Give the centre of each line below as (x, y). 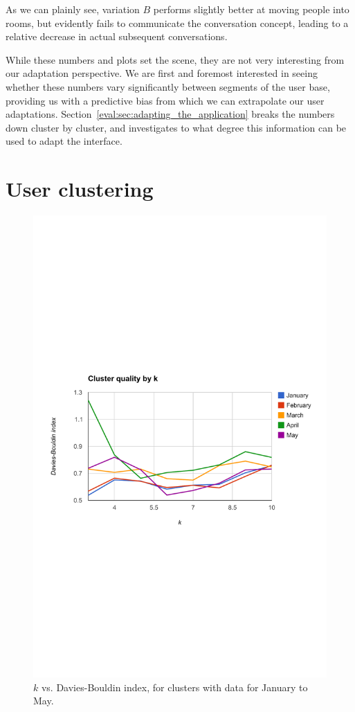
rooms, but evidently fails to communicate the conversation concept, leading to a (177, 23)
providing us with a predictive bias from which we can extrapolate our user (165, 100)
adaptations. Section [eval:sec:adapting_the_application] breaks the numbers (170, 114)
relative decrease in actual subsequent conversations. (117, 36)
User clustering (80, 189)
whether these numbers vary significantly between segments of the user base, (168, 86)
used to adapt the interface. (64, 141)
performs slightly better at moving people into (251, 9)
